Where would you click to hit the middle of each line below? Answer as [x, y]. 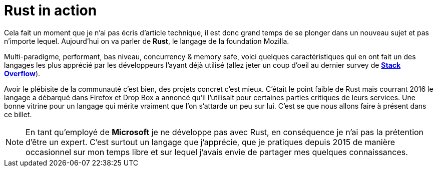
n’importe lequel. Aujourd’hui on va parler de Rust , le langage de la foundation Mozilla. [147, 41]
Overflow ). [22, 73]
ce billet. [18, 114]
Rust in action [51, 10]
